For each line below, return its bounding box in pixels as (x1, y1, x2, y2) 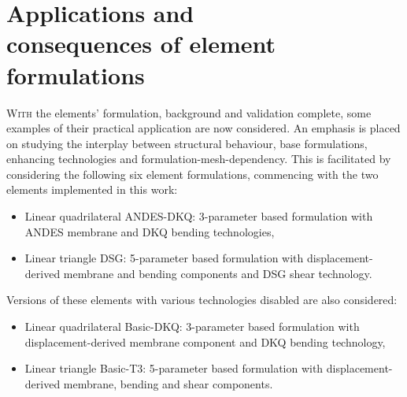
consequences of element (6, 28, 276, 60)
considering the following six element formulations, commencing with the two (6, 165, 379, 182)
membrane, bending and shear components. (63, 375, 273, 391)
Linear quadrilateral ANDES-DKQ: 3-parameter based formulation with (24, 208, 373, 224)
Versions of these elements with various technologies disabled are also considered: (6, 291, 398, 308)
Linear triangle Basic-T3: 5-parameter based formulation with (24, 360, 324, 377)
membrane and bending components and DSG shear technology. (63, 265, 372, 281)
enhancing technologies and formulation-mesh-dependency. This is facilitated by (6, 150, 391, 167)
